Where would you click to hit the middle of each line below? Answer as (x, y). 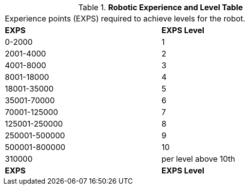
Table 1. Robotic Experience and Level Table (161, 7)
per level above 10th (198, 159)
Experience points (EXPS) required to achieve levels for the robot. (125, 19)
